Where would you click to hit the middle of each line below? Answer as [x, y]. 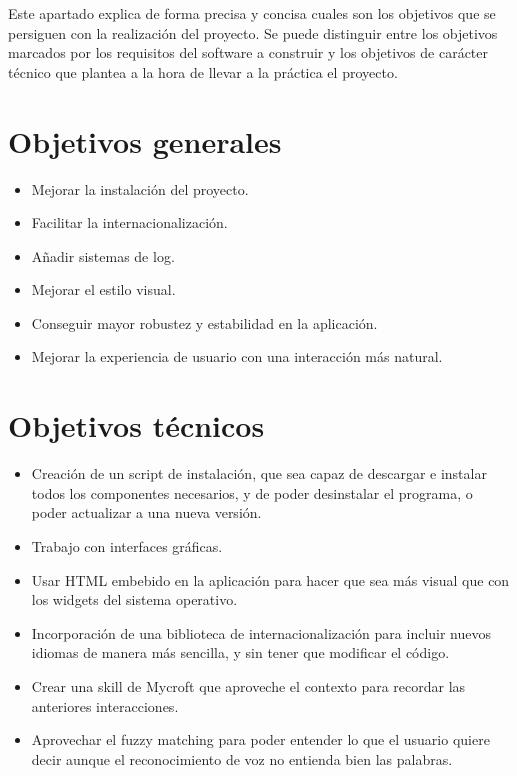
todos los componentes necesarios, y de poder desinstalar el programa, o [252, 492]
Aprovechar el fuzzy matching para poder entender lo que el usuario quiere [260, 739]
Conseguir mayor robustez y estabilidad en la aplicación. [204, 322]
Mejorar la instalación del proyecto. [140, 188]
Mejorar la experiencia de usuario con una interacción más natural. [237, 356]
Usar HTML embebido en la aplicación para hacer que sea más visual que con [270, 579]
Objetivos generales [145, 140]
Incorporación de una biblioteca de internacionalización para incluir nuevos [261, 632]
